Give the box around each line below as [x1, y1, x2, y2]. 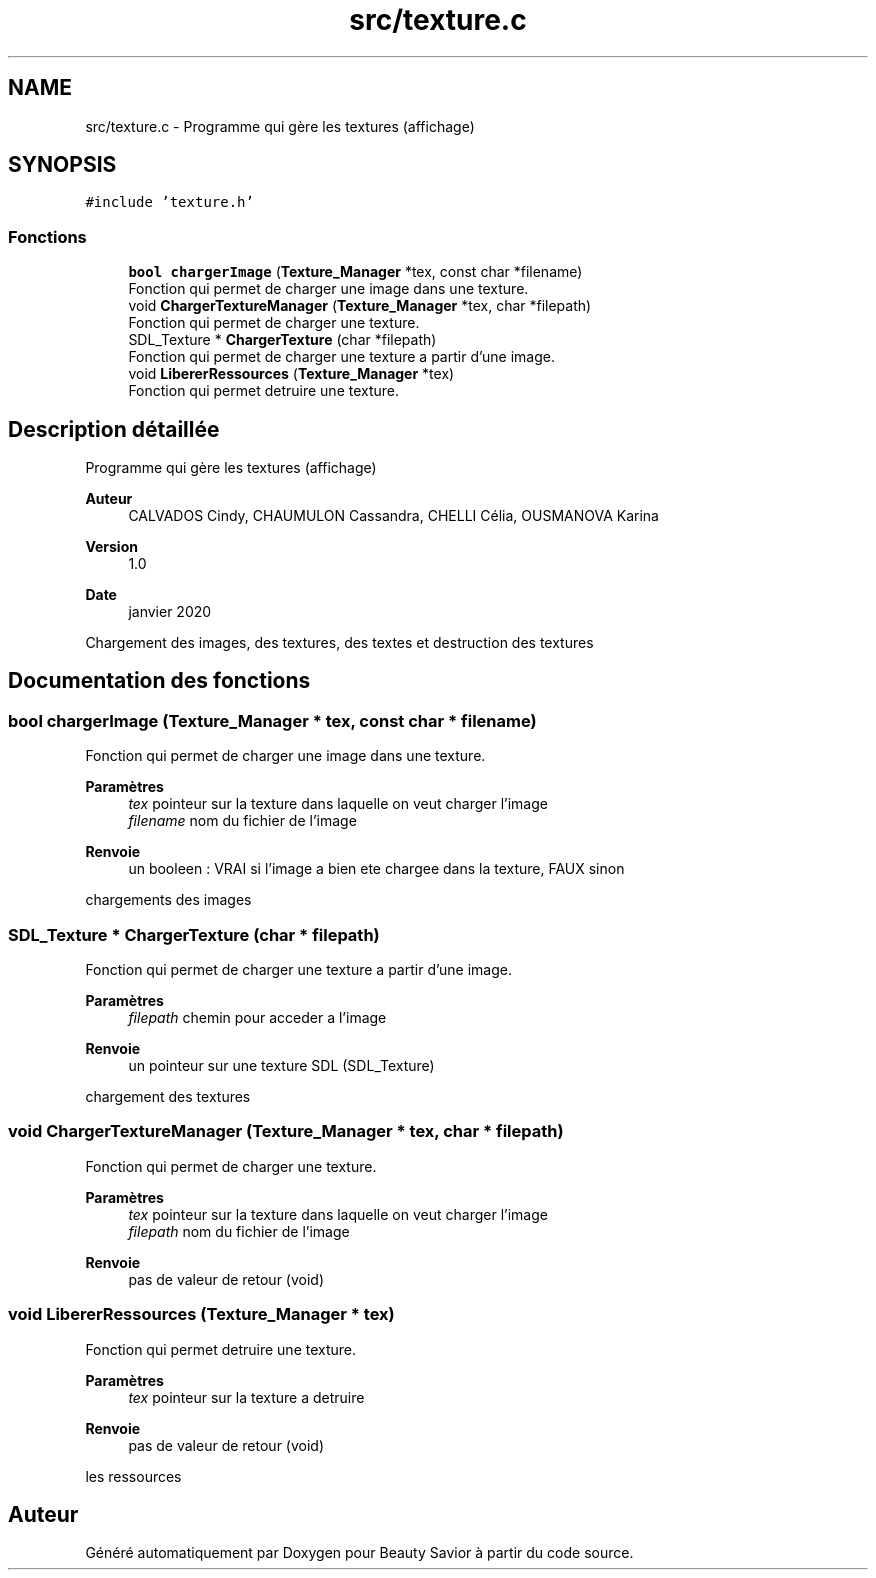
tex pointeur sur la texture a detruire [128, 1388, 365, 1406]
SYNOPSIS [8, 152, 117, 178]
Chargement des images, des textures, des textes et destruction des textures [85, 634, 594, 652]
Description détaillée [8, 416, 220, 442]
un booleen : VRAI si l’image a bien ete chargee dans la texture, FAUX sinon [128, 860, 625, 878]
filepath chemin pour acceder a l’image [128, 1009, 387, 1026]
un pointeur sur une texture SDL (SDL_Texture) [128, 1057, 435, 1074]
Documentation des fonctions [8, 668, 311, 694]
